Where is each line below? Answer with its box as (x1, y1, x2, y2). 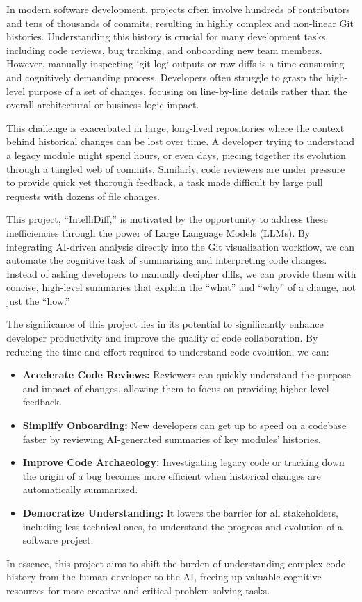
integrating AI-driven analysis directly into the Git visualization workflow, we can (6, 239, 355, 253)
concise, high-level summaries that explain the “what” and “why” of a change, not (6, 280, 356, 294)
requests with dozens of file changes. (6, 188, 160, 203)
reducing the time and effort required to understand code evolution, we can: (6, 344, 329, 358)
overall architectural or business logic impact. (6, 97, 199, 112)
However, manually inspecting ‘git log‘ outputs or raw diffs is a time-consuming (6, 56, 345, 71)
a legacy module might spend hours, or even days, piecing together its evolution (6, 147, 346, 162)
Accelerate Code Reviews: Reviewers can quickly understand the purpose (22, 367, 352, 382)
